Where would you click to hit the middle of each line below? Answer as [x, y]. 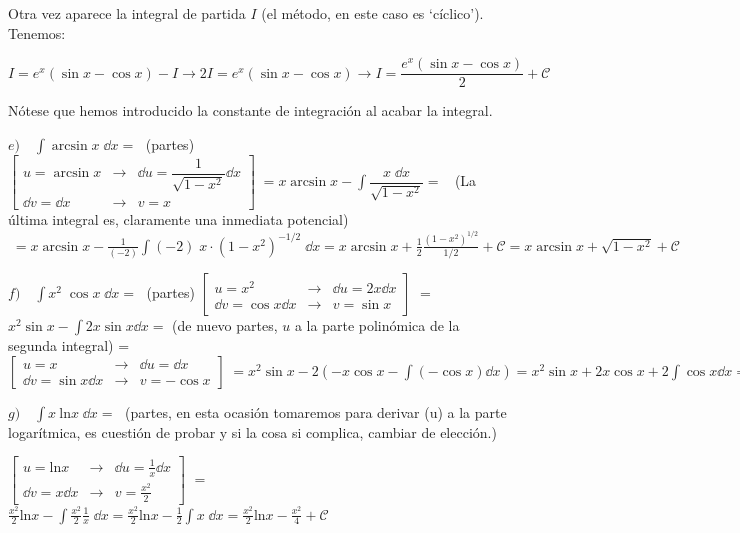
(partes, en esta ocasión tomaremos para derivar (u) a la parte [316, 411]
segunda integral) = [69, 345]
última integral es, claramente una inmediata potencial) [178, 219]
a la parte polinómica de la [377, 325]
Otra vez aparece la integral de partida [127, 13]
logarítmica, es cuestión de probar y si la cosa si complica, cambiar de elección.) [252, 431]
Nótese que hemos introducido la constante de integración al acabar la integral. [250, 110]
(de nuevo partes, [225, 325]
